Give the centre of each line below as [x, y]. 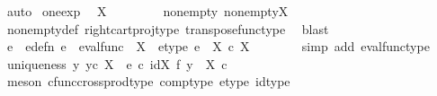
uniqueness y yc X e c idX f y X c [117, 63]
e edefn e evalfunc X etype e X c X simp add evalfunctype [218, 46]
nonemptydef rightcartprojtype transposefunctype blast [168, 28]
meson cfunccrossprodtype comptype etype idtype [148, 81]
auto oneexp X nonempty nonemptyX [147, 11]
